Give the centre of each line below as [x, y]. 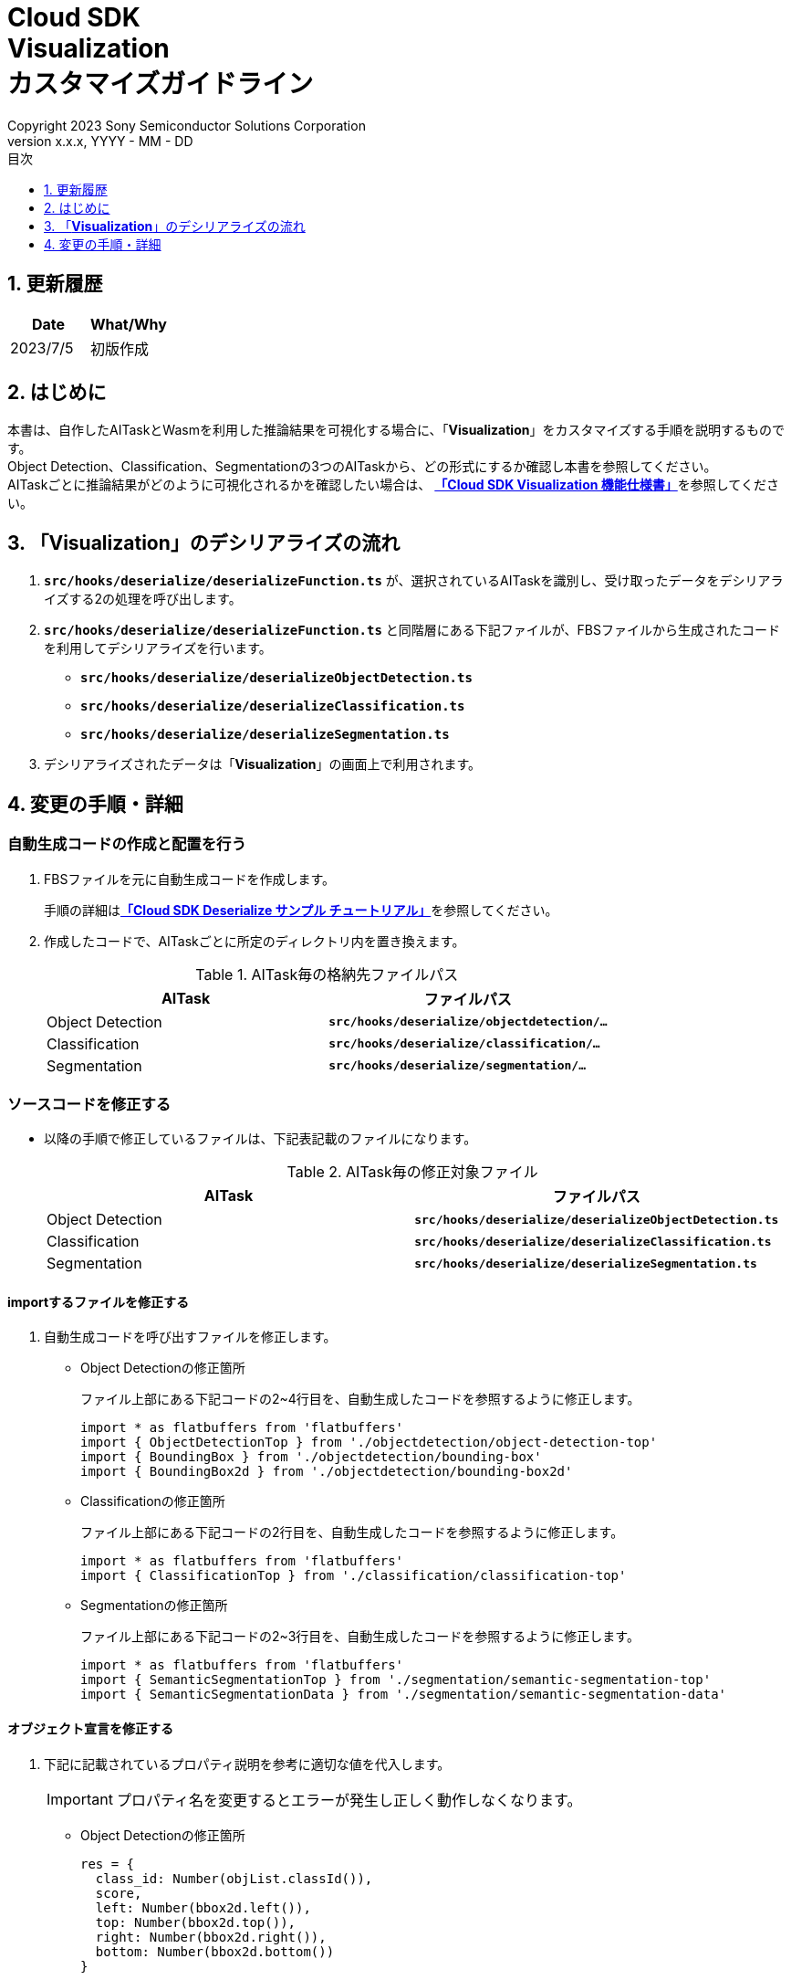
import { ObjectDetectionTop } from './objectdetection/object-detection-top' [369, 1443]
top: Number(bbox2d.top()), [196, 1922]
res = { [108, 1864]
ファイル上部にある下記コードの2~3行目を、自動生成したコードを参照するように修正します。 [360, 1637]
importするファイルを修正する [99, 1301]
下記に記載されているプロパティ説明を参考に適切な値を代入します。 [247, 1764]
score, [119, 1893]
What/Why [128, 324]
